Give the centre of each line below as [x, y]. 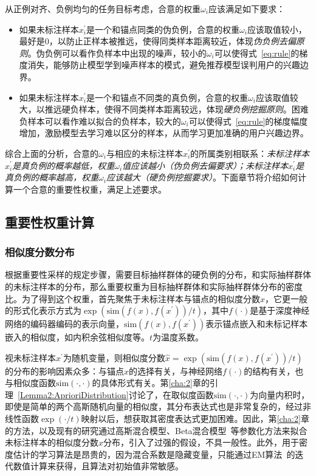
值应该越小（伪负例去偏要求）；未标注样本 [205, 165]
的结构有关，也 [274, 371]
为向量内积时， [280, 394]
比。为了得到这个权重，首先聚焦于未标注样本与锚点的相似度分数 [132, 298]
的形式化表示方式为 [43, 310]
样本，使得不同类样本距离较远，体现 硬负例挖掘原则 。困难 [194, 109]
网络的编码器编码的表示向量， [64, 324]
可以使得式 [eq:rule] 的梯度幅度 [248, 121]
